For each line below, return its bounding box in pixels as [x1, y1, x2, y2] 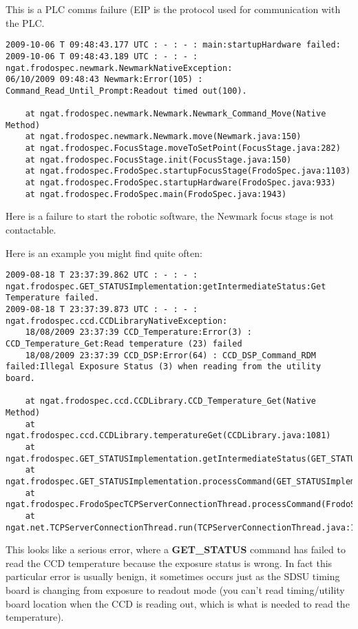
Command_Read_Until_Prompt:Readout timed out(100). [6, 85, 247, 96]
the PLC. [6, 15, 45, 30]
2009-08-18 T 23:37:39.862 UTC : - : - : [6, 270, 198, 280]
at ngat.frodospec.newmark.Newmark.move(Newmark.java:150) [25, 132, 302, 142]
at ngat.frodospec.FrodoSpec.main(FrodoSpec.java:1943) [25, 189, 287, 199]
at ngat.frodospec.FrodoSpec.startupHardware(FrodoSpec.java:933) [25, 178, 336, 188]
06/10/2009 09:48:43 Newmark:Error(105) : [6, 74, 203, 85]
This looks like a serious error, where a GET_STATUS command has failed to [6, 542, 346, 557]
